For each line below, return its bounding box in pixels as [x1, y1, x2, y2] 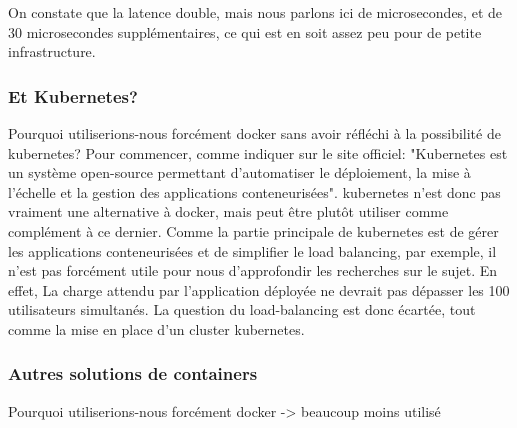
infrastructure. [8, 41, 96, 62]
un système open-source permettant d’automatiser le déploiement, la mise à [8, 162, 471, 183]
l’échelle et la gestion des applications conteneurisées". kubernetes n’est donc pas [8, 181, 501, 202]
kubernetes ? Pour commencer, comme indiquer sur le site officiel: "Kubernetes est [8, 142, 508, 163]
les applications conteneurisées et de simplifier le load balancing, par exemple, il [8, 240, 497, 261]
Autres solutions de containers [8, 361, 258, 386]
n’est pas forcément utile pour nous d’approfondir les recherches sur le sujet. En [8, 260, 498, 281]
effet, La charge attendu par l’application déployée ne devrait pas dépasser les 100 [8, 279, 510, 300]
